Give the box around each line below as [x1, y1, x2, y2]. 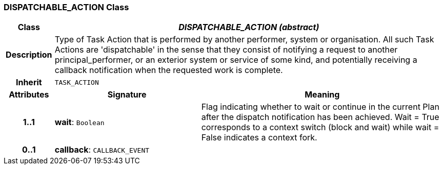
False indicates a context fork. [201, 132, 317, 143]
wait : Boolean [54, 117, 105, 128]
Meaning [305, 89, 340, 100]
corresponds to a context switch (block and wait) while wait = [201, 122, 439, 133]
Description [6, 50, 52, 60]
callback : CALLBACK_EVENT [54, 144, 150, 155]
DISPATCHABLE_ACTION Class [4, 2, 129, 12]
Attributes [9, 89, 49, 100]
